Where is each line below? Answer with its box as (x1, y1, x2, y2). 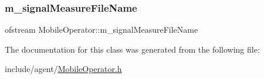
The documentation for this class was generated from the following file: (5, 43, 260, 55)
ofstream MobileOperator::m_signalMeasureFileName (5, 23, 198, 36)
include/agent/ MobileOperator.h (5, 63, 122, 75)
